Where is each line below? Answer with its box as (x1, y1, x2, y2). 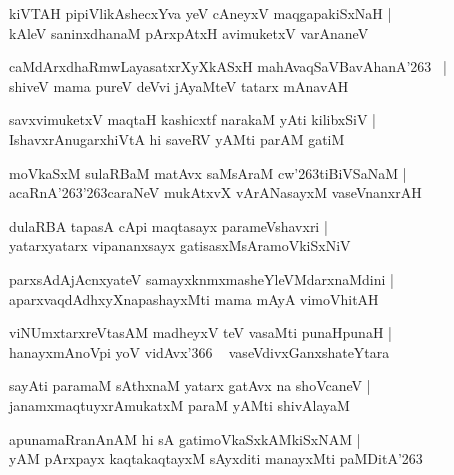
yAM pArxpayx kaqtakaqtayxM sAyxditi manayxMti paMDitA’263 (9, 448, 423, 469)
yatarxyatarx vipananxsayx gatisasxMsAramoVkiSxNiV (9, 235, 351, 256)
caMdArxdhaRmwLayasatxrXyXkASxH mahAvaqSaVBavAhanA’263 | (9, 56, 447, 77)
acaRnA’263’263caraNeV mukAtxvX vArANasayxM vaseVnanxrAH (9, 182, 422, 203)
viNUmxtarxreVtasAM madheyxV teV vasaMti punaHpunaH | (9, 322, 392, 343)
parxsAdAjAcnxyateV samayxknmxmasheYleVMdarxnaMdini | (9, 268, 394, 289)
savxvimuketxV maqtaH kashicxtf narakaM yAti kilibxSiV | (9, 109, 376, 130)
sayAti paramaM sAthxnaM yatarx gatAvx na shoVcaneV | (9, 375, 371, 396)
